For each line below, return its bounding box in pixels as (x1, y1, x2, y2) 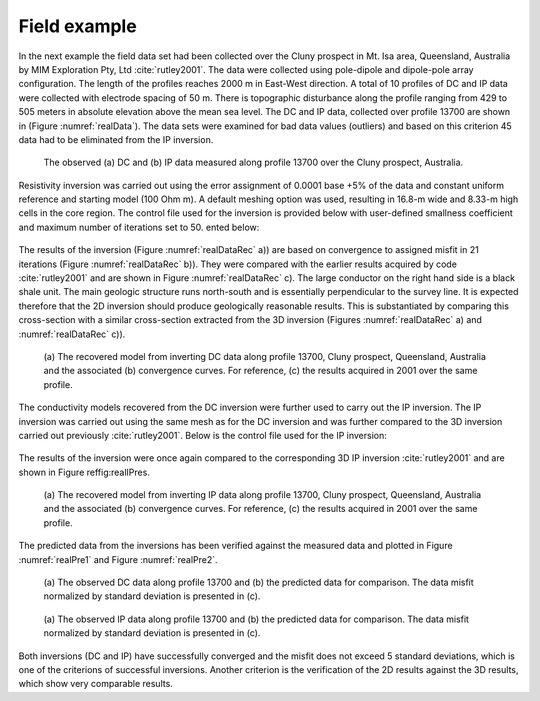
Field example (18, 15, 137, 37)
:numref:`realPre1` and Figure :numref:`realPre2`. (18, 553, 219, 565)
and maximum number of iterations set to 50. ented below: (18, 221, 260, 233)
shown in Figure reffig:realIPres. (18, 466, 150, 478)
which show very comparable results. (18, 678, 174, 690)
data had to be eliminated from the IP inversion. (18, 133, 214, 145)
